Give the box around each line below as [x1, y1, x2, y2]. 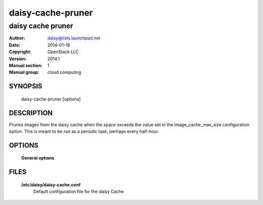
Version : [9, 56, 27, 61]
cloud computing [47, 69, 81, 75]
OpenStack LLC [47, 49, 79, 55]
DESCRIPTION [9, 109, 53, 117]
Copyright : [9, 49, 32, 55]
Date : [9, 42, 20, 48]
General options [21, 155, 55, 161]
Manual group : [9, 69, 39, 75]
